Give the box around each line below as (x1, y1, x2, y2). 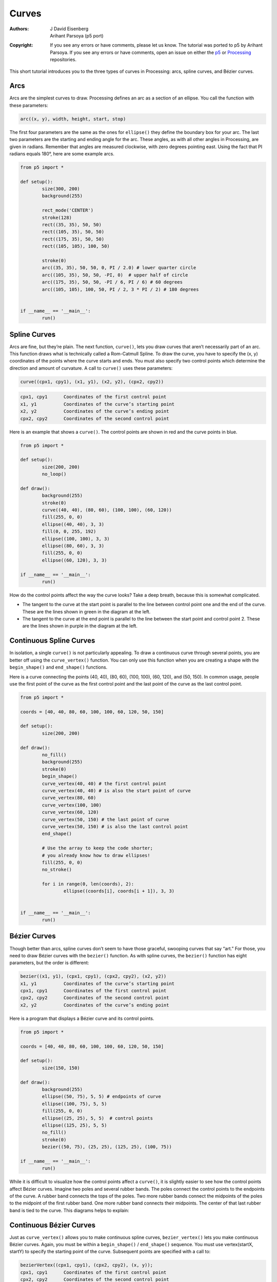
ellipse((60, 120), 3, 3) (42, 557, 107, 563)
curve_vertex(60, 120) (42, 809, 100, 815)
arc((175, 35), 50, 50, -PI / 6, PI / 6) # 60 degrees (42, 279, 183, 285)
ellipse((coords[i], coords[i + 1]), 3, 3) (63, 888, 175, 894)
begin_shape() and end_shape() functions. (9, 664, 108, 670)
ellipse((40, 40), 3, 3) (42, 521, 105, 527)
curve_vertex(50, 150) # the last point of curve (42, 816, 169, 823)
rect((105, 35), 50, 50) (42, 229, 105, 235)
